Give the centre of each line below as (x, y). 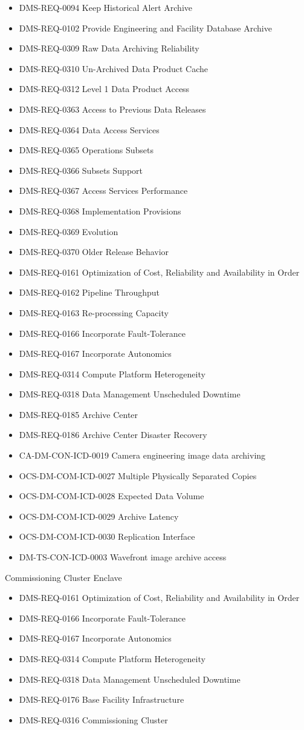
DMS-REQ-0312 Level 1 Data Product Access (104, 89)
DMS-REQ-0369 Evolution (69, 231)
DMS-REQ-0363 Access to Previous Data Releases (112, 109)
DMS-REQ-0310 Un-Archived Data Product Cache (113, 68)
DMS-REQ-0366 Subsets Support (81, 170)
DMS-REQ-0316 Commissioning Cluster (93, 719)
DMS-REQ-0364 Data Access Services (89, 129)
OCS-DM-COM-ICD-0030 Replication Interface (107, 536)
